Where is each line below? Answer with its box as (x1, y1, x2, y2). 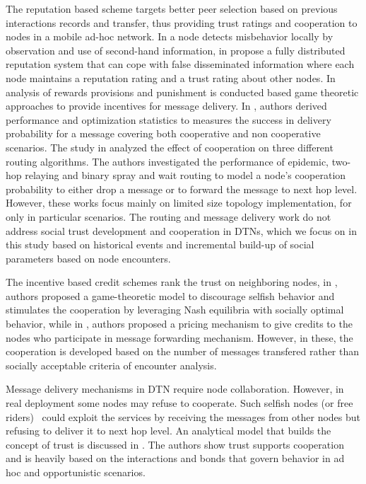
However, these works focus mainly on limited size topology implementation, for (6, 195, 352, 210)
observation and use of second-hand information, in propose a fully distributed (6, 42, 346, 57)
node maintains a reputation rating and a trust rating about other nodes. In (6, 70, 336, 85)
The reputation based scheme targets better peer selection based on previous (6, 1, 338, 16)
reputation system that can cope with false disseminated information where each (6, 57, 355, 71)
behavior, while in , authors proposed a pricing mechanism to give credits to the (6, 316, 353, 331)
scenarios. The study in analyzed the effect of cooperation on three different (6, 139, 333, 154)
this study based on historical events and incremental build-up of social (6, 237, 314, 252)
